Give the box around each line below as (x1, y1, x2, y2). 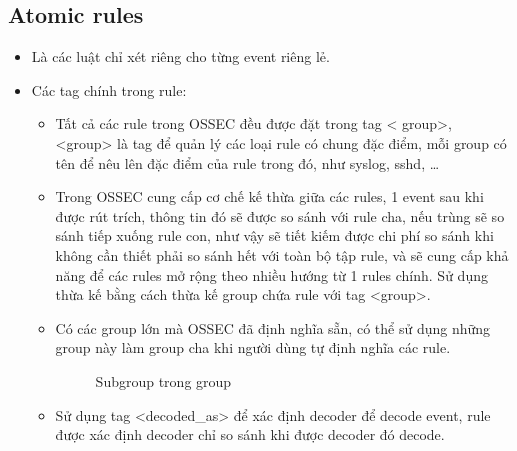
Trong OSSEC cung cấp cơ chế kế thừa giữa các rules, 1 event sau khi (55, 186, 484, 207)
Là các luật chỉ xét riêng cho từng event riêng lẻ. (31, 46, 330, 67)
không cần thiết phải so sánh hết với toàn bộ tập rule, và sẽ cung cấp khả (55, 244, 509, 265)
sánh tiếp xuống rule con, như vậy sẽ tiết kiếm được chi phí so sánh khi (55, 225, 494, 246)
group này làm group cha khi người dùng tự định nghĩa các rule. (55, 337, 451, 358)
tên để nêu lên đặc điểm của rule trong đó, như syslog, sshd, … (55, 152, 440, 173)
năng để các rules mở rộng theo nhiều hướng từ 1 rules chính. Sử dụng (55, 264, 488, 285)
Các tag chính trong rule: (31, 79, 187, 100)
